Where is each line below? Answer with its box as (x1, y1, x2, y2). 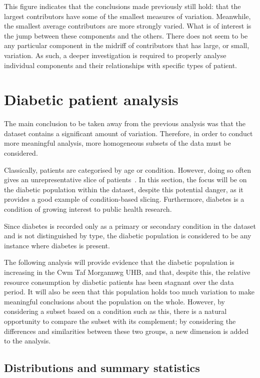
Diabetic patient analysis (4, 89, 178, 110)
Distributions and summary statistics (4, 360, 200, 375)
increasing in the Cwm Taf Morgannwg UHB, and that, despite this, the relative (4, 267, 250, 277)
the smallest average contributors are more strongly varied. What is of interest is (4, 21, 251, 31)
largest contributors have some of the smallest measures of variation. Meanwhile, (4, 11, 251, 21)
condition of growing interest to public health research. (4, 204, 172, 214)
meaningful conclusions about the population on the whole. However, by (4, 296, 225, 306)
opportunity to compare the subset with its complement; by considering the (4, 315, 236, 326)
